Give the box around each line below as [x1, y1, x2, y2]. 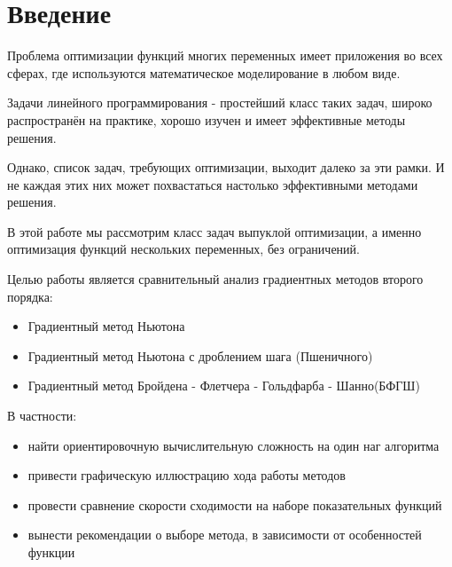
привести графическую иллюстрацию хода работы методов [27, 466, 346, 484]
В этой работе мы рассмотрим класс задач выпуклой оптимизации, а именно [7, 222, 422, 240]
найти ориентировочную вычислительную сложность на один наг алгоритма [27, 436, 440, 454]
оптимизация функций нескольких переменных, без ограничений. [7, 240, 360, 258]
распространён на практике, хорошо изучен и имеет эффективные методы [7, 110, 406, 129]
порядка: [7, 287, 53, 305]
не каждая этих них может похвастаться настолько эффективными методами [7, 175, 418, 193]
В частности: [7, 406, 77, 425]
